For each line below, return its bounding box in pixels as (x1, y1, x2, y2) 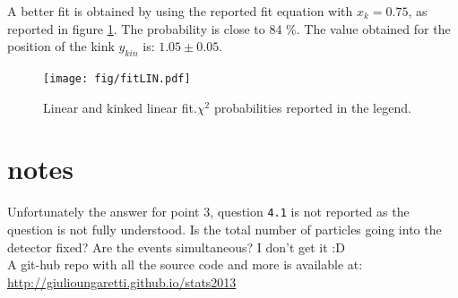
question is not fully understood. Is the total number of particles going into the (7, 220, 442, 239)
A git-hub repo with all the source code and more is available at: (7, 255, 363, 274)
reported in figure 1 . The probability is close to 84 (7, 19, 282, 38)
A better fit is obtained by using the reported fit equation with (7, 2, 353, 20)
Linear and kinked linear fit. (43, 98, 197, 116)
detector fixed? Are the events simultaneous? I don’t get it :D (7, 237, 345, 256)
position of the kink (7, 37, 115, 55)
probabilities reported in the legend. (213, 98, 411, 116)
